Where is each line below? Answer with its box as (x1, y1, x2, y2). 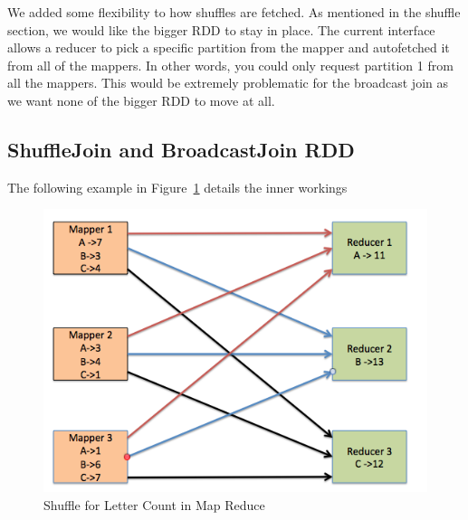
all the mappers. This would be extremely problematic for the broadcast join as (7, 73, 449, 92)
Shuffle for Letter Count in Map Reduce (43, 495, 265, 514)
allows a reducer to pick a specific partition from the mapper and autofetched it (7, 38, 450, 57)
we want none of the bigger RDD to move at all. (7, 90, 275, 109)
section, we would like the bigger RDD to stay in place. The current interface (7, 20, 435, 39)
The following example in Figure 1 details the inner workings (7, 177, 348, 196)
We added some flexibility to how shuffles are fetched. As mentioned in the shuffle (7, 3, 461, 21)
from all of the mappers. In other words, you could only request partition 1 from (7, 55, 454, 74)
